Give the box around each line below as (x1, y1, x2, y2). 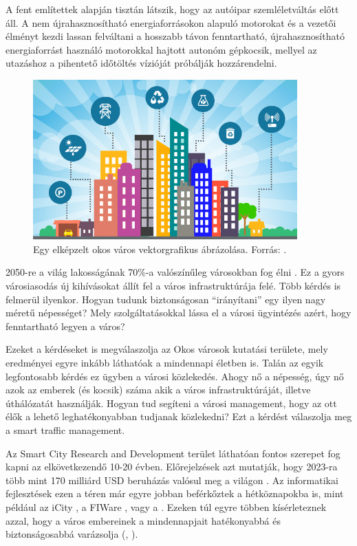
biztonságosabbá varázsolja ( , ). (6, 527, 138, 541)
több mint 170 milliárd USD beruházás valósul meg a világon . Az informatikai (6, 472, 338, 487)
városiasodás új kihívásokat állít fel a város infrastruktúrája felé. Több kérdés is (6, 279, 341, 292)
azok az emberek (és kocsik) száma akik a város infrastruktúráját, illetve (6, 382, 311, 397)
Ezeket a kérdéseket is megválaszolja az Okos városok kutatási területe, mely (6, 342, 328, 356)
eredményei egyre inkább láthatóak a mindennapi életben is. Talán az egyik (6, 355, 324, 369)
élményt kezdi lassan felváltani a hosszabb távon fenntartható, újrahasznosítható (6, 29, 345, 43)
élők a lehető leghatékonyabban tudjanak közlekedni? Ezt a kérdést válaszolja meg (6, 409, 352, 424)
